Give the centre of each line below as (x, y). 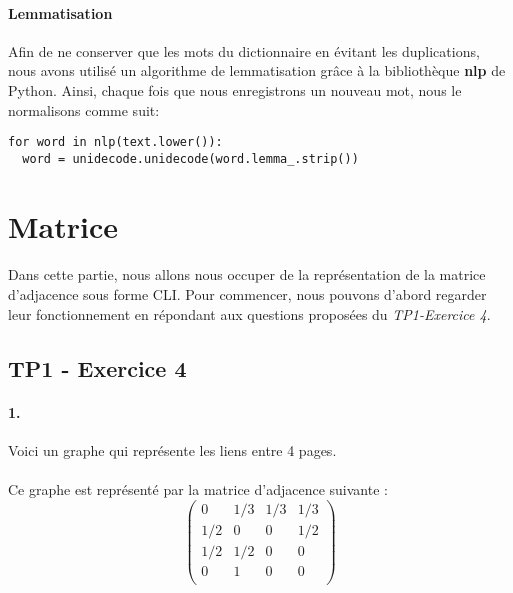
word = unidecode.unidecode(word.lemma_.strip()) (190, 158)
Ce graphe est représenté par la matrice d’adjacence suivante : (198, 489)
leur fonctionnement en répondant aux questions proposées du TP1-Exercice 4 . (249, 313)
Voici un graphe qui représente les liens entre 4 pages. (172, 449)
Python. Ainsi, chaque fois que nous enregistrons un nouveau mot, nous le (235, 89)
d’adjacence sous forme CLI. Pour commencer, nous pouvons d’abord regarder (247, 294)
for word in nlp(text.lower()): (115, 142)
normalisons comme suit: (84, 109)
